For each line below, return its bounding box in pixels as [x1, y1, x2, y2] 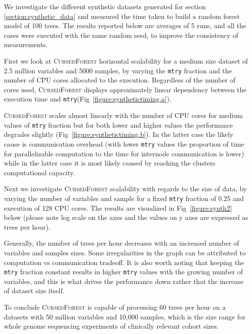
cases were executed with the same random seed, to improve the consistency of [4, 30, 238, 40]
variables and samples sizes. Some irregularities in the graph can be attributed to [4, 247, 246, 257]
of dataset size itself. [4, 285, 65, 296]
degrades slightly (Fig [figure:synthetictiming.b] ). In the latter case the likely [4, 129, 234, 139]
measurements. [4, 39, 48, 50]
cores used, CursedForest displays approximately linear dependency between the [4, 84, 247, 94]
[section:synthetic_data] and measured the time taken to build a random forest [4, 11, 240, 21]
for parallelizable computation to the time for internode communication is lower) [4, 148, 244, 158]
